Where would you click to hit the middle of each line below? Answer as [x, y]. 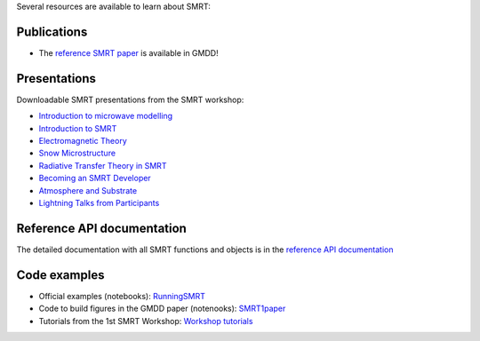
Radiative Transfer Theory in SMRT [103, 165]
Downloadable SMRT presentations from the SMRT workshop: [130, 99]
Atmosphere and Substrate [88, 190]
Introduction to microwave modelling [106, 116]
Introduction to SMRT [78, 128]
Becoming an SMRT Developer [95, 178]
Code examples [60, 275]
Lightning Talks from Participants [99, 202]
